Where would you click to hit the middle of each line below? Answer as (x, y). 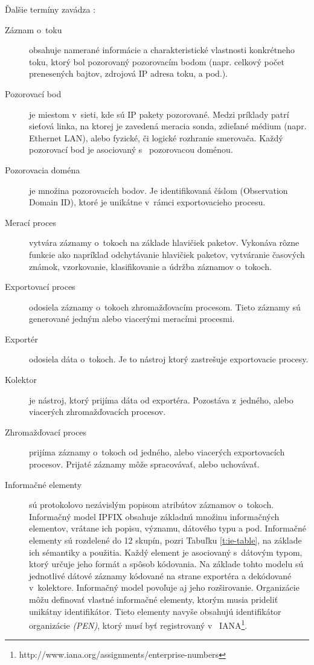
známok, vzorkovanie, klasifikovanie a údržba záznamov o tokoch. (150, 266)
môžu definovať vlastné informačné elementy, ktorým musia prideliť (154, 599)
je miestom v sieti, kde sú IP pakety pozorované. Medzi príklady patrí (159, 114)
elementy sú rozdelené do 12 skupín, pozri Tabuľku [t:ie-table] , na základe (165, 540)
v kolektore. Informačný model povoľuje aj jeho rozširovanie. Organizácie (164, 587)
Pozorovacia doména (43, 169)
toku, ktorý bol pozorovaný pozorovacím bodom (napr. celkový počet (157, 61)
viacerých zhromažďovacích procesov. (98, 412)
